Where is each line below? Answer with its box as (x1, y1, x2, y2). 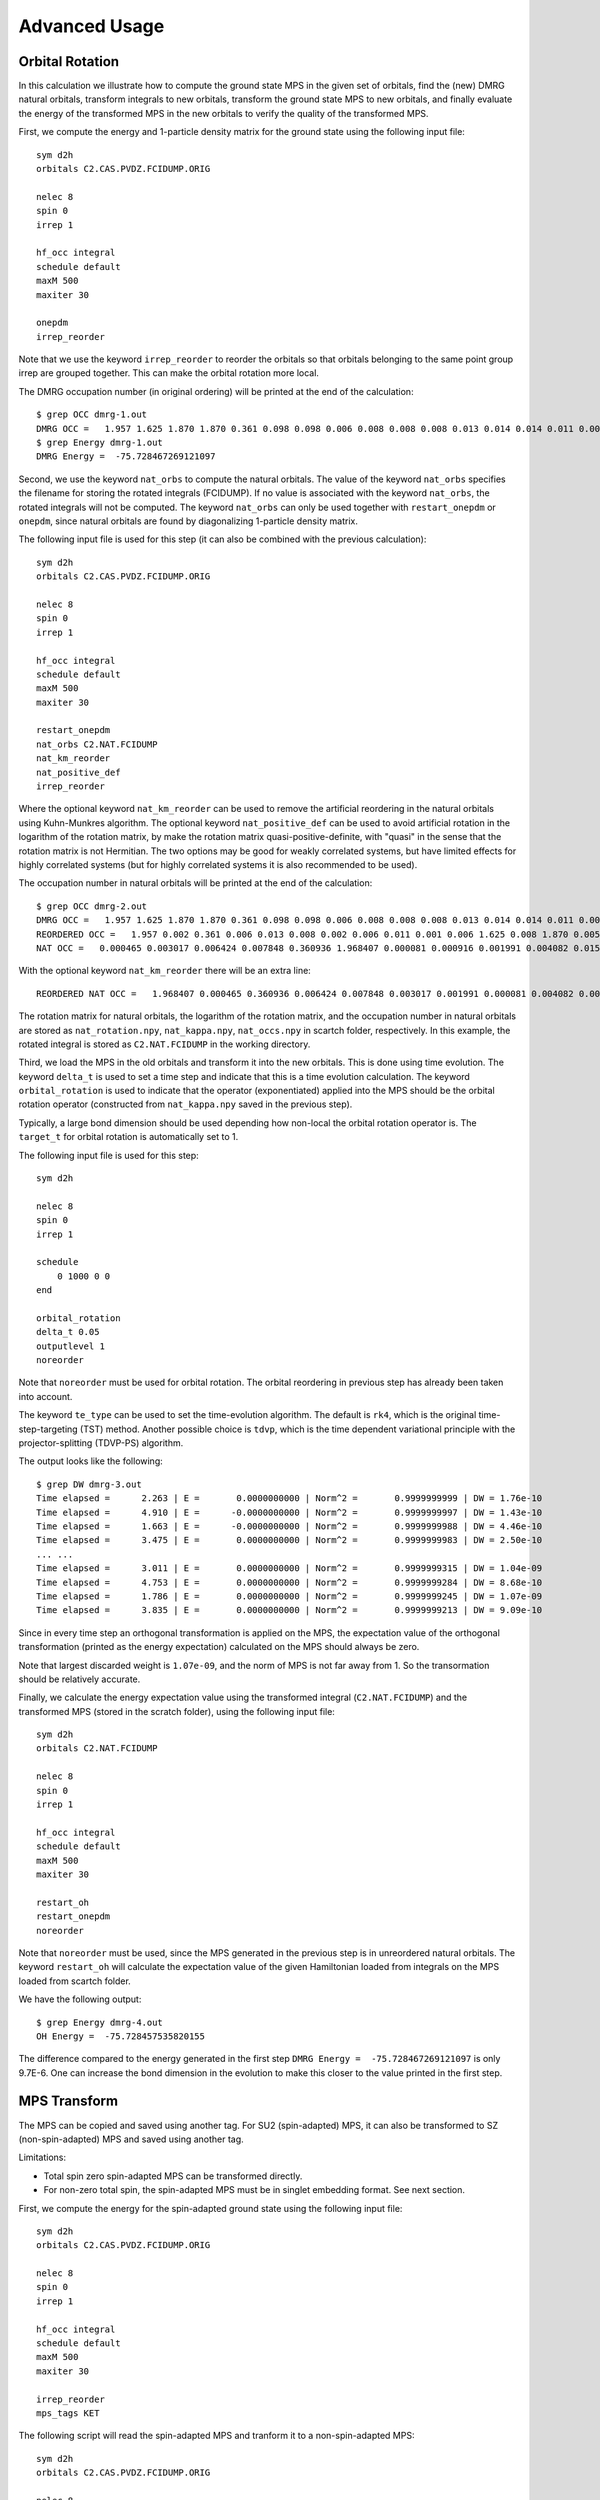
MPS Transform (18, 2093, 119, 2110)
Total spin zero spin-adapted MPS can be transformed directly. (43, 2170, 303, 2182)
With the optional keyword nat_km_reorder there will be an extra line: (18, 965, 312, 977)
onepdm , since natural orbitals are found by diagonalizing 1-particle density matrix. (18, 515, 359, 527)
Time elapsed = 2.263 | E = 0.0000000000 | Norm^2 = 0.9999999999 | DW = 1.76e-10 (36, 1493, 543, 1504)
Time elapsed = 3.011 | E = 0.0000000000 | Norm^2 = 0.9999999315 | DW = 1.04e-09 (36, 1563, 543, 1574)
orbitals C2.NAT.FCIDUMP (36, 1743, 158, 1754)
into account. (18, 1390, 73, 1402)
